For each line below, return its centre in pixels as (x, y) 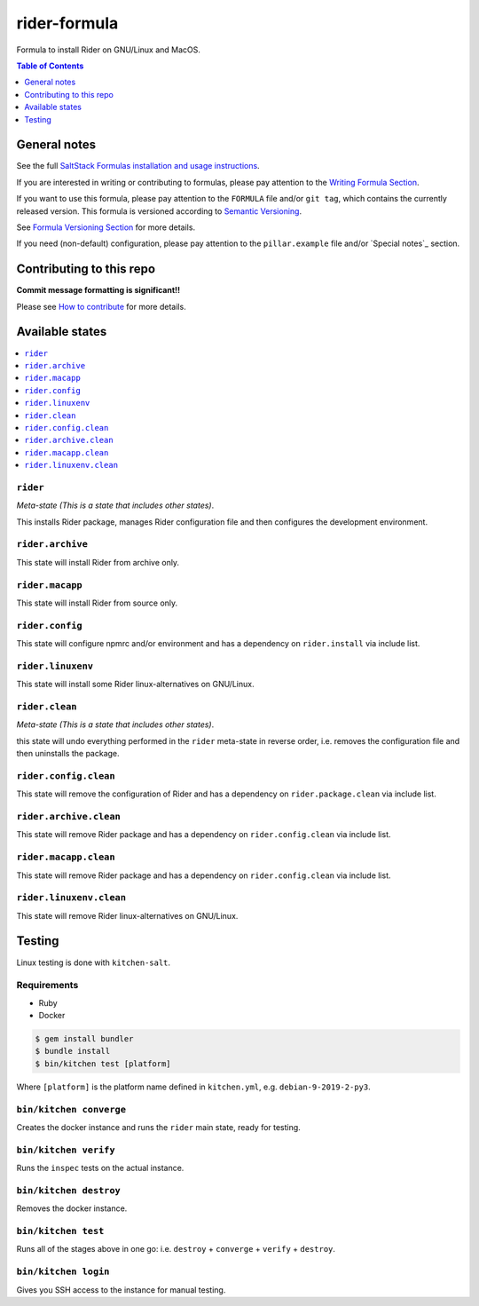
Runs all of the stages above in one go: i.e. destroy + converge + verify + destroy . (176, 1249)
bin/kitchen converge (71, 1109)
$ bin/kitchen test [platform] (103, 1064)
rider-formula (67, 23)
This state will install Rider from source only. (97, 603)
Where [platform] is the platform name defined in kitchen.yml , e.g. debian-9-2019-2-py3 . (194, 1087)
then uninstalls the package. (68, 754)
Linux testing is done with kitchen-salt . (94, 962)
